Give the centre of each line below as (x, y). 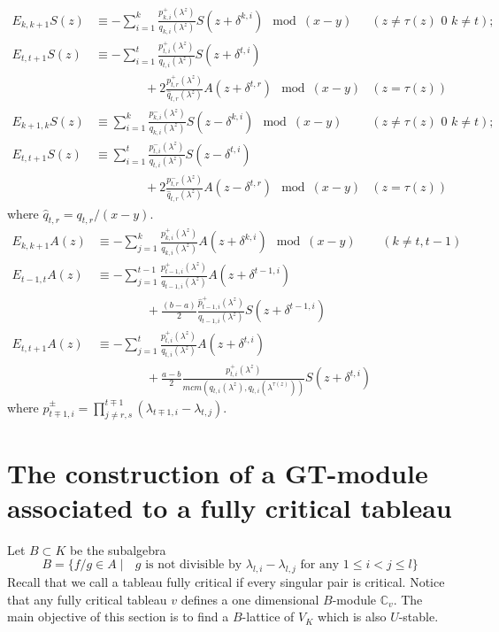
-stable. (418, 617)
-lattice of (268, 617)
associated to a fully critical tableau (230, 507)
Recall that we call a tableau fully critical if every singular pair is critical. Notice (226, 582)
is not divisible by (194, 565)
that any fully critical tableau (87, 599)
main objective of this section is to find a (118, 617)
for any (320, 565)
